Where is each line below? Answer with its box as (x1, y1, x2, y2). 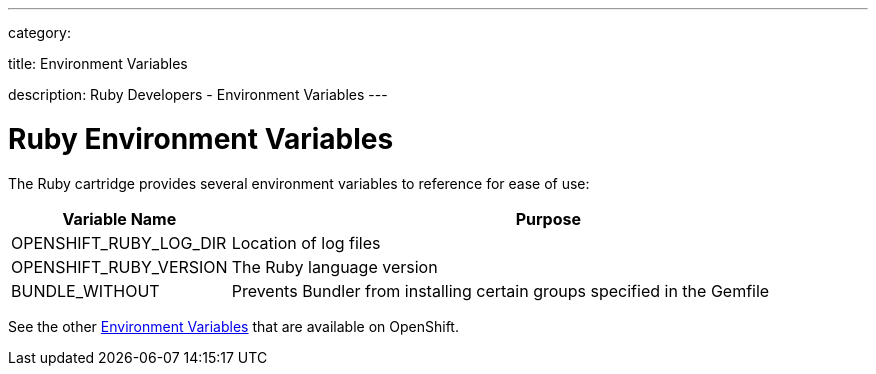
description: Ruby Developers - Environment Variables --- (8, 86, 388, 103)
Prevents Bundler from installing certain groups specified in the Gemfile (231, 280, 770, 301)
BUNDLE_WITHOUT (11, 280, 160, 301)
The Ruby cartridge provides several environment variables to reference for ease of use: (8, 174, 590, 192)
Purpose (515, 208, 581, 229)
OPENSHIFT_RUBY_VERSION (11, 256, 228, 277)
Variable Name (62, 208, 177, 229)
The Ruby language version (231, 256, 438, 277)
